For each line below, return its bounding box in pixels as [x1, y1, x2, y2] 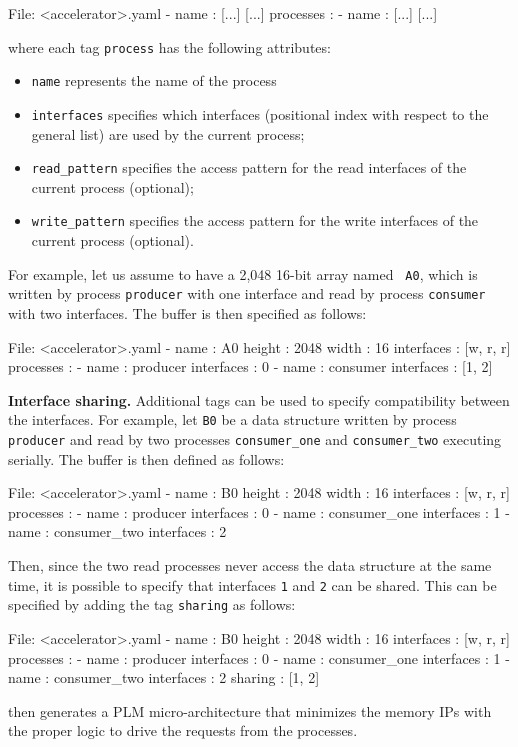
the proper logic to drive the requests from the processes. [8, 720, 358, 741]
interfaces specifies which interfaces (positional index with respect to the [31, 103, 489, 124]
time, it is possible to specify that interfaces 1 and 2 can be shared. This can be [8, 574, 497, 595]
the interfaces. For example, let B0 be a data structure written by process [8, 409, 457, 430]
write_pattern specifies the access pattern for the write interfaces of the [31, 210, 479, 231]
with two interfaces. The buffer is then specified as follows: [8, 302, 367, 323]
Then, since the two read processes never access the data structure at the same [8, 555, 492, 576]
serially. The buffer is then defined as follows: [8, 448, 285, 469]
